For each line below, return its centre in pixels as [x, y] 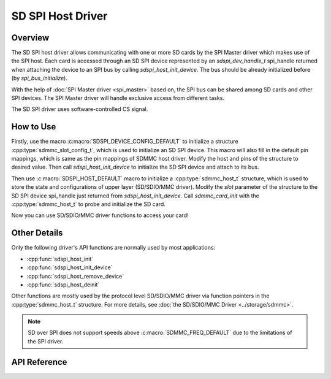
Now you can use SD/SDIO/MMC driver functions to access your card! [100, 215]
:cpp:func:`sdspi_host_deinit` [63, 285]
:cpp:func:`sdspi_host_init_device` [70, 267]
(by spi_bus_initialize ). [39, 78]
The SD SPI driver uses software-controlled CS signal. [80, 109]
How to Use [34, 127]
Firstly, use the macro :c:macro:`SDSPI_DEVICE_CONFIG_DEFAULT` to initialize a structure [125, 142]
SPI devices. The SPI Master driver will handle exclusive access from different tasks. [118, 98]
